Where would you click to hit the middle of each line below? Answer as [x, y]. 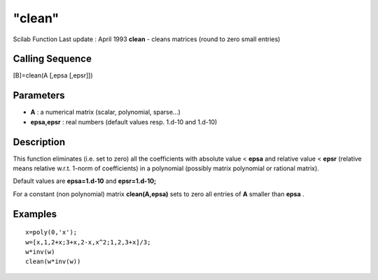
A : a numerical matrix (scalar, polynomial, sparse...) [106, 112]
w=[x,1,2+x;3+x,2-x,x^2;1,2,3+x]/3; [88, 242]
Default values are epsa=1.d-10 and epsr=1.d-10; [85, 181]
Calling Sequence [52, 59]
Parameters [39, 95]
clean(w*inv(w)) [53, 261]
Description [39, 142]
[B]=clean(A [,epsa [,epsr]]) [53, 75]
